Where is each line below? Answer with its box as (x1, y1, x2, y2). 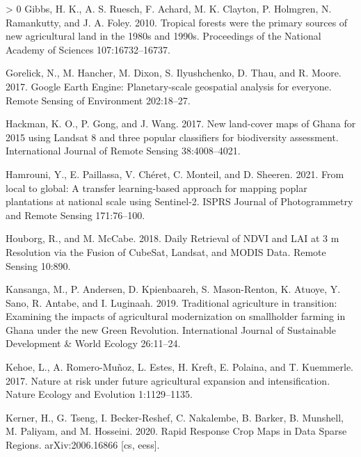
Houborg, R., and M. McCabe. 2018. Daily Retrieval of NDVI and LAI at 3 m (6, 231, 339, 246)
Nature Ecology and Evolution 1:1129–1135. (6, 387, 193, 401)
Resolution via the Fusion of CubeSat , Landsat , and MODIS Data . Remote (6, 244, 326, 259)
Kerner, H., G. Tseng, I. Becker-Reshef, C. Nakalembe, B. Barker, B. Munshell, (6, 410, 344, 424)
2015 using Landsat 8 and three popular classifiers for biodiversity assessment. (6, 129, 339, 144)
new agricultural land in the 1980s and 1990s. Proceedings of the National (6, 29, 321, 43)
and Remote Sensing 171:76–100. (6, 207, 145, 222)
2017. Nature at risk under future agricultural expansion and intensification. (6, 373, 330, 387)
